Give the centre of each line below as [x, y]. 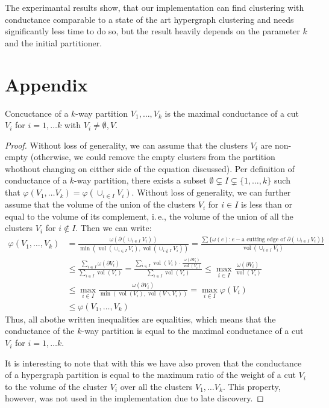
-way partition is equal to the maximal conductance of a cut [193, 331]
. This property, [252, 386]
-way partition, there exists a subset [140, 180]
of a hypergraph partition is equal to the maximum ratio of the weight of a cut [150, 375]
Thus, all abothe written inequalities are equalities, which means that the [140, 319]
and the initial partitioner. [54, 42]
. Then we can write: [114, 228]
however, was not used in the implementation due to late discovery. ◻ [134, 398]
